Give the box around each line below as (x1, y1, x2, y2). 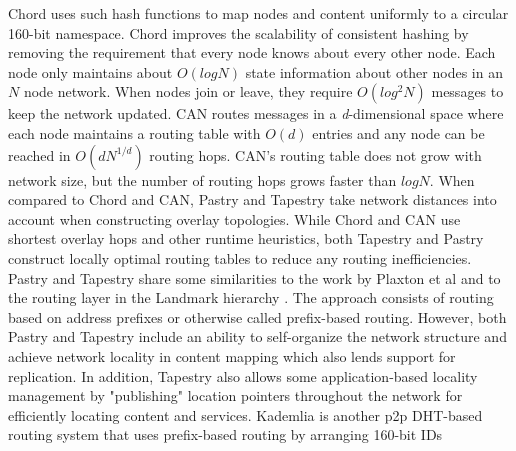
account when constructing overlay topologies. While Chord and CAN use (8, 208, 461, 229)
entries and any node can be (312, 122, 485, 143)
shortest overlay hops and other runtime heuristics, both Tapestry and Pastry (8, 228, 484, 249)
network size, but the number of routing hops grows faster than (8, 169, 397, 190)
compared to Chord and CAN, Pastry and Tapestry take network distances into (8, 189, 497, 210)
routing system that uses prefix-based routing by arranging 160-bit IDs (8, 424, 443, 445)
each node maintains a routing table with (8, 122, 261, 143)
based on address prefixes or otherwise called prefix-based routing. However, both (8, 306, 507, 327)
